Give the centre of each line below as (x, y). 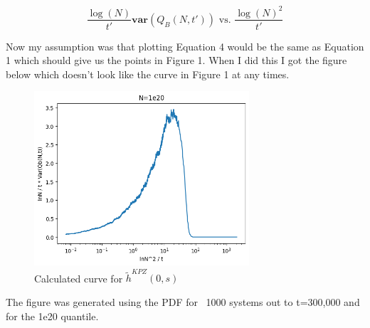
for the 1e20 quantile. (52, 316)
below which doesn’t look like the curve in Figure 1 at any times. (148, 74)
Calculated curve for (79, 278)
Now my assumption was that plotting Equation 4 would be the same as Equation (185, 46)
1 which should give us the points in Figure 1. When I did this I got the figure (176, 60)
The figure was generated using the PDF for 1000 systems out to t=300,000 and (183, 302)
